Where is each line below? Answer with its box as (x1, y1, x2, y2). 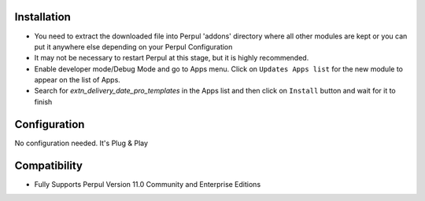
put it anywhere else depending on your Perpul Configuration (34, 42, 233, 51)
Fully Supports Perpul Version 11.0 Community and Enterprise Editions (34, 179, 261, 188)
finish (34, 97, 53, 106)
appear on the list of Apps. (34, 75, 121, 85)
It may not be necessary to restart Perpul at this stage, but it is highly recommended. (34, 53, 309, 63)
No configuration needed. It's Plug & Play (14, 138, 149, 148)
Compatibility (14, 159, 83, 172)
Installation (14, 10, 71, 24)
